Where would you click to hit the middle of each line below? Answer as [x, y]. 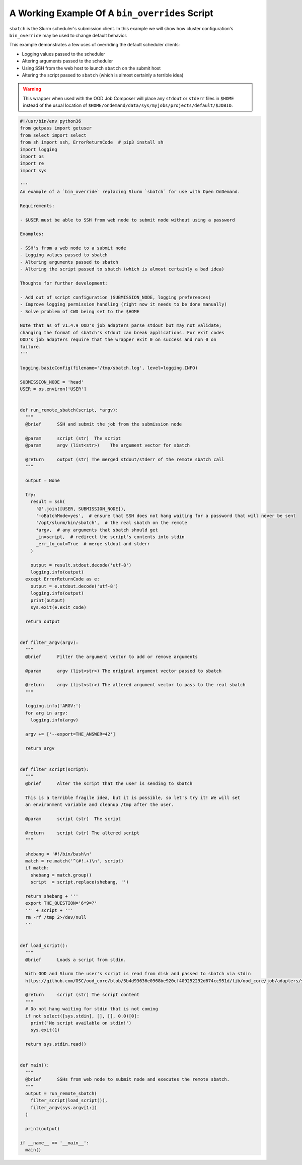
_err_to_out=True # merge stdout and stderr [93, 544]
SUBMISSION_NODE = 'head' [52, 382]
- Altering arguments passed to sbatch [69, 262]
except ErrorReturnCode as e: [63, 579]
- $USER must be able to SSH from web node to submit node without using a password [127, 220]
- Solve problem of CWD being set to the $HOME [80, 311]
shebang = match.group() [61, 875]
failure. [31, 347]
